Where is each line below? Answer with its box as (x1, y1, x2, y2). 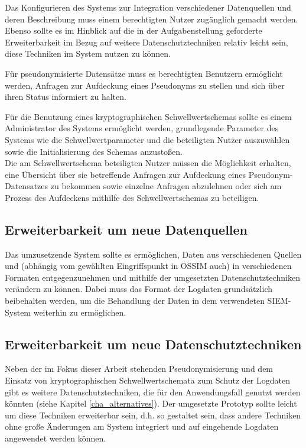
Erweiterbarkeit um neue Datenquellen (5, 220, 248, 238)
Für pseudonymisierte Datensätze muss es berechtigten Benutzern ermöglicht (5, 67, 283, 79)
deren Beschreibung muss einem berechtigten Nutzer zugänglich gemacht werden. (5, 12, 298, 25)
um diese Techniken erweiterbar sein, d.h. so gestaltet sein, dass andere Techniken (5, 408, 301, 421)
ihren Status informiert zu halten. (5, 90, 126, 103)
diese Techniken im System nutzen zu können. (5, 47, 171, 60)
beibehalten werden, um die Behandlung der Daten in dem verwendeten (5, 294, 265, 307)
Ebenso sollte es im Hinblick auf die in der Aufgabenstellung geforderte (5, 24, 262, 37)
